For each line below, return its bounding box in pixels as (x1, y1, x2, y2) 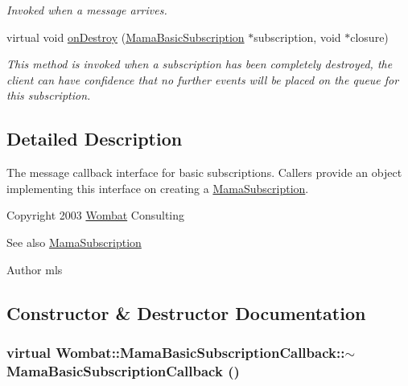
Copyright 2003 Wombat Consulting (6, 207, 185, 224)
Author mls (6, 261, 63, 277)
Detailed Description (6, 126, 183, 151)
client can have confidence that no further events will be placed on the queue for (6, 71, 399, 88)
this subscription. (6, 87, 91, 104)
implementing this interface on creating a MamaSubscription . (6, 179, 309, 196)
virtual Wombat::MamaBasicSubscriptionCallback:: (6, 342, 345, 362)
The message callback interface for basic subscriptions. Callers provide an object (6, 164, 402, 181)
